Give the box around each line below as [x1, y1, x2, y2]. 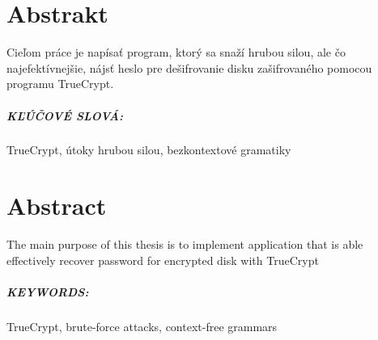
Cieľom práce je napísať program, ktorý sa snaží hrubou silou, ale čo [6, 44, 346, 61]
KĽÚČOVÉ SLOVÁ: [6, 107, 123, 124]
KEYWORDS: [6, 283, 89, 300]
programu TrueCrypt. [6, 75, 114, 92]
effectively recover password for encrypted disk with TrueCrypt [6, 251, 319, 268]
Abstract [6, 189, 107, 222]
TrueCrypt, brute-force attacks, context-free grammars [6, 317, 278, 334]
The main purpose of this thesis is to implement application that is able [6, 236, 363, 253]
